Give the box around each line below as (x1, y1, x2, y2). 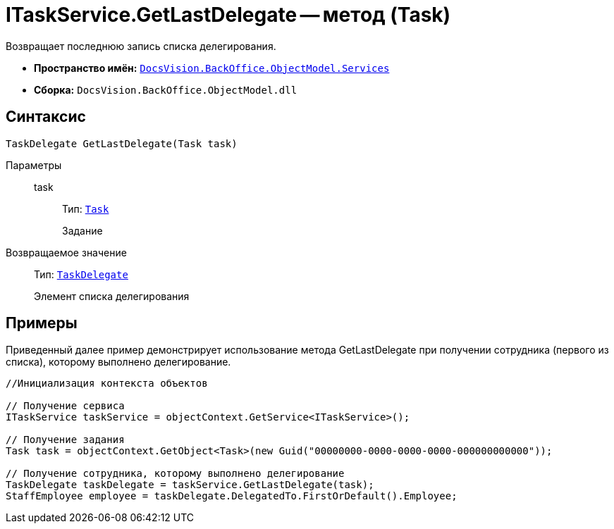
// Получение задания (6, 434, 125, 446)
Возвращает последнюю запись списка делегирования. (6, 39, 276, 52)
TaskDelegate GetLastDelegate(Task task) (6, 137, 238, 149)
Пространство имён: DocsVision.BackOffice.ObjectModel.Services (34, 61, 390, 74)
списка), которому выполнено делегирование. (6, 356, 231, 368)
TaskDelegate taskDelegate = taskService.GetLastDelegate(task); (6, 479, 374, 491)
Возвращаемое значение (6, 246, 127, 259)
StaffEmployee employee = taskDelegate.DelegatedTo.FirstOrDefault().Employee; (6, 490, 458, 502)
